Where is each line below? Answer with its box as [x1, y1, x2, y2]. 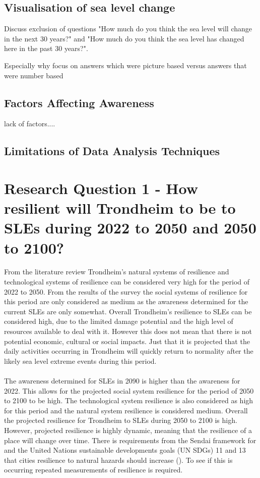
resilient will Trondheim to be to [4, 198, 236, 218]
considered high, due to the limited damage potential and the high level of [4, 316, 233, 326]
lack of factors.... [4, 118, 55, 129]
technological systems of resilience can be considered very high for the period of [4, 276, 250, 287]
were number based [4, 70, 63, 80]
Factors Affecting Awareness [4, 94, 154, 110]
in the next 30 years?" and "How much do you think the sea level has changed [4, 33, 244, 43]
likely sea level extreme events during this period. [4, 355, 157, 366]
